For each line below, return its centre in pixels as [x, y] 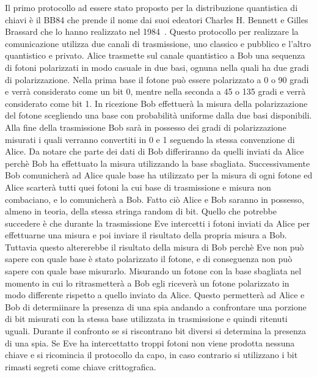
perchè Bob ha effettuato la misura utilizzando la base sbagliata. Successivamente [158, 163]
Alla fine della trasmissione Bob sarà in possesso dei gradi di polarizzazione [146, 127]
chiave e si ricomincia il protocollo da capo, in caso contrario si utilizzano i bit [151, 355]
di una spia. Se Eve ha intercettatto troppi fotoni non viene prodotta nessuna [150, 342]
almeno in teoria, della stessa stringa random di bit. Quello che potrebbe [141, 211]
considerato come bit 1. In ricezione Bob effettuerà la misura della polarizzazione [156, 103]
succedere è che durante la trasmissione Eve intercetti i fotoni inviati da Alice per [158, 223]
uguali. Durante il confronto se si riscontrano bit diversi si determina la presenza [155, 331]
